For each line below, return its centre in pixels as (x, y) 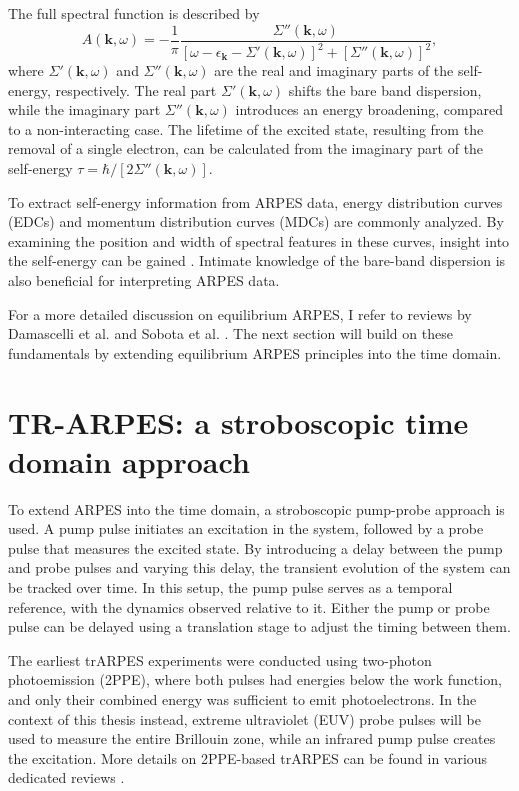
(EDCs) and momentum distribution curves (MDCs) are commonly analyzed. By (256, 221)
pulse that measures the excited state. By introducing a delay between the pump (255, 547)
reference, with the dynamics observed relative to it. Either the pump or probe (249, 606)
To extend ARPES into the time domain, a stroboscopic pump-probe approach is (256, 508)
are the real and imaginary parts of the (334, 70)
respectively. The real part (136, 89)
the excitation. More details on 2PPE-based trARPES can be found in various (248, 757)
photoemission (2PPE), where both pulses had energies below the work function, (255, 679)
